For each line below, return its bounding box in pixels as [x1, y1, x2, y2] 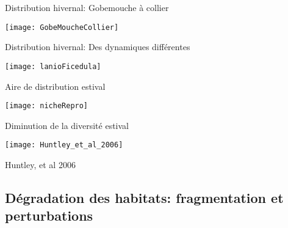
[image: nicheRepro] [5, 101, 88, 111]
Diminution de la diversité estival [5, 119, 129, 131]
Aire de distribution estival [5, 79, 106, 92]
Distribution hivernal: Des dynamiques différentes [5, 40, 190, 53]
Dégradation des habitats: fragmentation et [5, 188, 284, 207]
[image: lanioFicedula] [5, 62, 101, 71]
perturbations [5, 206, 93, 225]
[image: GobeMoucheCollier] [5, 23, 119, 32]
